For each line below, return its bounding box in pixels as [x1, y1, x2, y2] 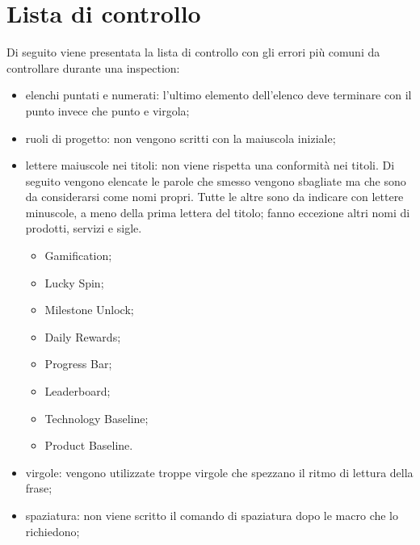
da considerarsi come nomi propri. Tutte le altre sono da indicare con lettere [25, 188, 404, 205]
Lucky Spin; [44, 274, 104, 291]
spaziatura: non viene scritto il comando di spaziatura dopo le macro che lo [25, 507, 399, 523]
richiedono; [25, 522, 80, 539]
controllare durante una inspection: [6, 59, 180, 76]
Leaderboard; [44, 383, 111, 400]
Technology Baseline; [44, 409, 149, 426]
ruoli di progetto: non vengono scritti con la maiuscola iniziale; [25, 129, 336, 146]
